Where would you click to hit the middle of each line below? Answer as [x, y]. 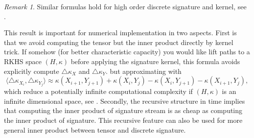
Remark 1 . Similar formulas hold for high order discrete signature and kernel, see [125, 6]
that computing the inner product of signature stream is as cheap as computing [123, 110]
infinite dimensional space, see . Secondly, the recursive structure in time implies [125, 101]
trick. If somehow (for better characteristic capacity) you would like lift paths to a [127, 52]
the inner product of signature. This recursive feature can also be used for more [123, 120]
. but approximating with [144, 71]
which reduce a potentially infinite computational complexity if [98, 91]
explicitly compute [32, 71]
